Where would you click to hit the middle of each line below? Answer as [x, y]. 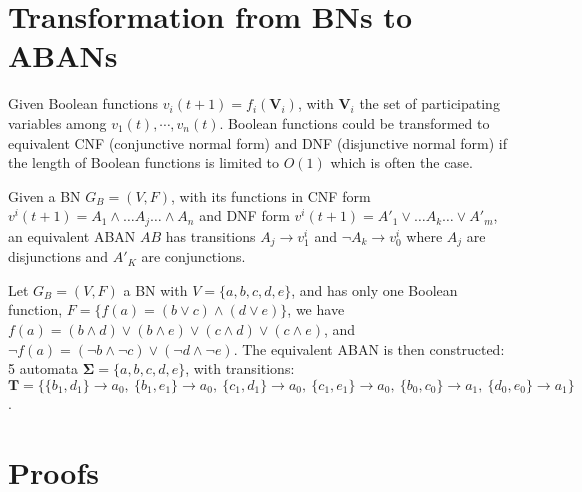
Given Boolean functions [83, 103]
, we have [316, 309]
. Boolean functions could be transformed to [354, 122]
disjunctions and [58, 256]
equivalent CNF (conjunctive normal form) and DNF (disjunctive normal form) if [258, 142]
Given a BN [44, 195]
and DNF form [244, 215]
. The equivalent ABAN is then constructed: [369, 348]
